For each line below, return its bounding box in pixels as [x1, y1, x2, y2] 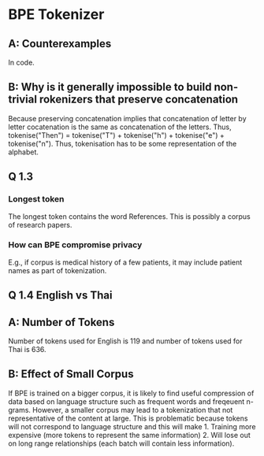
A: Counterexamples [8, 37, 112, 50]
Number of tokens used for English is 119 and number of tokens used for [8, 336, 243, 346]
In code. [8, 57, 35, 67]
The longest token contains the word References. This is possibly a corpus [8, 211, 251, 221]
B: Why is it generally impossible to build [8, 80, 212, 94]
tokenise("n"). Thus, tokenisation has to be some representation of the [8, 139, 237, 148]
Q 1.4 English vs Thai [8, 289, 113, 302]
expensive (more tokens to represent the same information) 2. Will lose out [8, 430, 251, 439]
